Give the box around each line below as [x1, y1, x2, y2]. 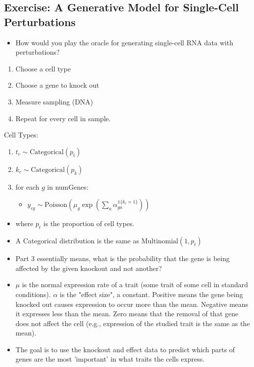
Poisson [44, 201, 68, 209]
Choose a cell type [15, 63, 71, 73]
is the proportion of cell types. [43, 218, 135, 229]
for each [15, 181, 40, 192]
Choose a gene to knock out [15, 80, 99, 90]
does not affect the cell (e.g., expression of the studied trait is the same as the [15, 318, 250, 328]
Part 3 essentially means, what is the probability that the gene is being [15, 253, 230, 264]
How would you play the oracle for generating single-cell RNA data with [15, 37, 233, 47]
